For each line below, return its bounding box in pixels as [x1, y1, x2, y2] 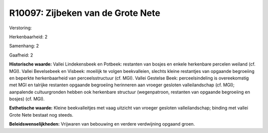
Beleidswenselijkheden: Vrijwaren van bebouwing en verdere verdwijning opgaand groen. [9, 121, 195, 127]
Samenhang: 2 [9, 43, 39, 49]
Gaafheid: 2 [9, 52, 33, 58]
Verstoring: [9, 25, 32, 31]
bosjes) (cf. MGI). [9, 96, 45, 102]
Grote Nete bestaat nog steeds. [9, 112, 74, 118]
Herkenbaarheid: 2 [9, 34, 48, 40]
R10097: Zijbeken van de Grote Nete [9, 7, 161, 18]
